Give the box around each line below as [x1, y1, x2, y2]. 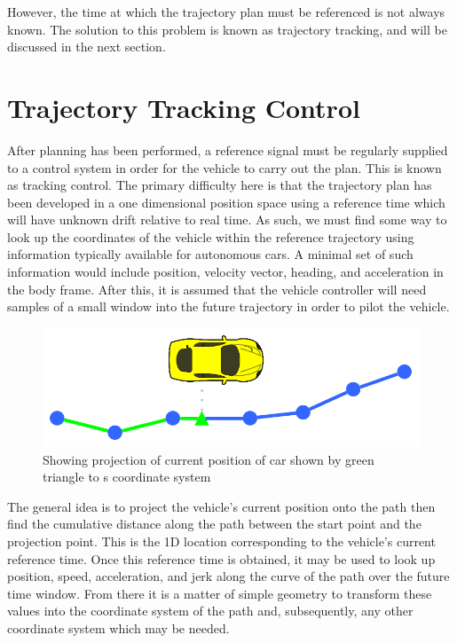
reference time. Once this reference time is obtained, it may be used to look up [7, 549, 436, 568]
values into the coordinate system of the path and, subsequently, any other [7, 601, 414, 620]
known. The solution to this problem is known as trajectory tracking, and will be [7, 20, 447, 38]
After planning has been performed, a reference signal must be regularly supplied [7, 140, 448, 159]
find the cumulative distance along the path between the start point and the [7, 514, 422, 533]
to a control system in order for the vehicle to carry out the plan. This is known [7, 158, 442, 176]
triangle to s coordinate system [43, 467, 211, 486]
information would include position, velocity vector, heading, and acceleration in [7, 263, 444, 281]
